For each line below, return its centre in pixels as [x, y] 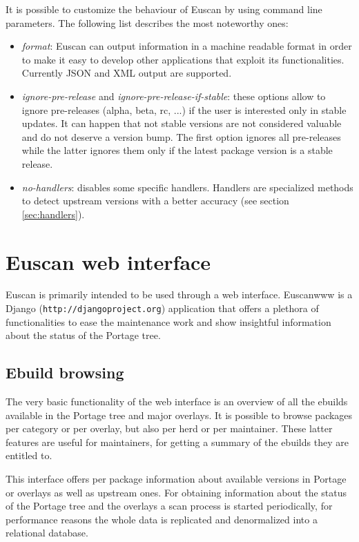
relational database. [47, 533]
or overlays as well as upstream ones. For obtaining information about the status [176, 492]
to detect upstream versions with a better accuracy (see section [155, 201]
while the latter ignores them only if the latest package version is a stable [177, 150]
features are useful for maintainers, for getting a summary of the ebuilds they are [177, 442]
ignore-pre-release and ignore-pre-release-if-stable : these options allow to [174, 96]
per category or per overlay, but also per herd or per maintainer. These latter [169, 428]
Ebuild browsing [65, 372]
